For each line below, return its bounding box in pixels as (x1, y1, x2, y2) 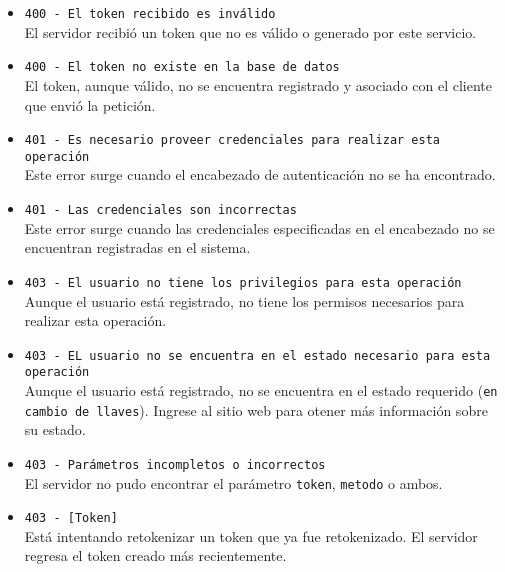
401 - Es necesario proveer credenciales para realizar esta (24, 133, 441, 148)
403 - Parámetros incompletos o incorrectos (24, 457, 326, 472)
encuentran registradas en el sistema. (24, 237, 251, 258)
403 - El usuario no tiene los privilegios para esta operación (24, 275, 462, 290)
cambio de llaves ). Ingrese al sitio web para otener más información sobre (24, 399, 488, 420)
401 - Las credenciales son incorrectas (24, 203, 297, 217)
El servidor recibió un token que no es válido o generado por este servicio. (24, 21, 477, 42)
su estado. (24, 419, 86, 440)
